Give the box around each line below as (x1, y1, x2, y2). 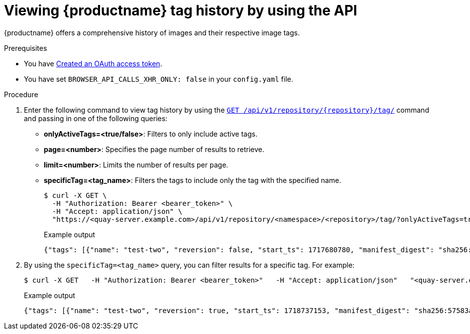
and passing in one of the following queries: (24, 114, 168, 123)
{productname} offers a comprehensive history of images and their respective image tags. (4, 28, 300, 37)
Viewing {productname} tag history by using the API (4, 2, 357, 19)
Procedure (4, 90, 38, 99)
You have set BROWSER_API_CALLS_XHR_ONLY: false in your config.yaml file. (24, 74, 293, 83)
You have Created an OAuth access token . (24, 59, 162, 68)
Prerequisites (4, 43, 47, 52)
